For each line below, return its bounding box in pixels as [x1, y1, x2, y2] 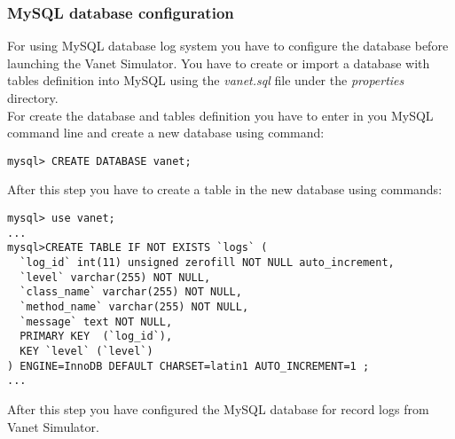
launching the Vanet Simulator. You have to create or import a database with [7, 53, 430, 72]
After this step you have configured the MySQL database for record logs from [7, 399, 429, 418]
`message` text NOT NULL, [20, 315, 173, 328]
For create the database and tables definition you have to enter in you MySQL [7, 106, 434, 124]
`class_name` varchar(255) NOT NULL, [20, 286, 242, 299]
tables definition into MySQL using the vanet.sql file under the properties [7, 71, 404, 90]
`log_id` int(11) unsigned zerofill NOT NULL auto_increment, [20, 256, 395, 269]
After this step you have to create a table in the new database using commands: [7, 180, 443, 199]
